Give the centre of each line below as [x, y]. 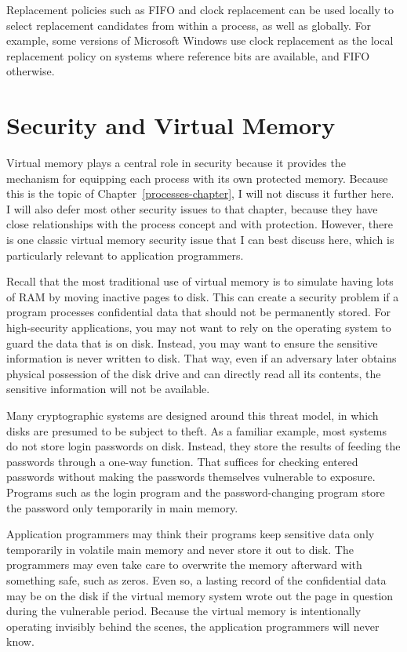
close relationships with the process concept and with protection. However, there [200, 224]
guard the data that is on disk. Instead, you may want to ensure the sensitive [192, 342]
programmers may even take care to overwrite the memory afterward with [184, 565]
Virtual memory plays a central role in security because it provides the [176, 163]
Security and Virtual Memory [171, 125]
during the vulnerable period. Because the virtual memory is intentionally [184, 611]
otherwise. [31, 71]
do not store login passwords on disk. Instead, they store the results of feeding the [203, 446]
